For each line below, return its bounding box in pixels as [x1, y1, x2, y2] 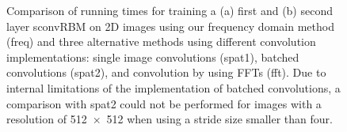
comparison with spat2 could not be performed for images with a [6, 95, 322, 111]
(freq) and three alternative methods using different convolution [6, 33, 316, 50]
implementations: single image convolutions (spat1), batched [6, 48, 299, 65]
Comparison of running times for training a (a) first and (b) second [6, 2, 333, 18]
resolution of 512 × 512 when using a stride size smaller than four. [6, 111, 333, 127]
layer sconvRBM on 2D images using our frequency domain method [6, 17, 334, 34]
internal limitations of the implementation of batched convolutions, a [6, 79, 341, 96]
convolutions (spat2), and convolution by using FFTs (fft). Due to [6, 64, 326, 81]
